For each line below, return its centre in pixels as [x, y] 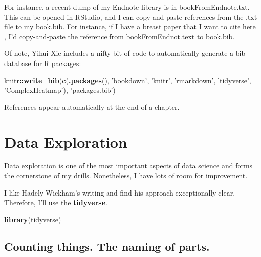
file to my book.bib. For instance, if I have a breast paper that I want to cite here [130, 26]
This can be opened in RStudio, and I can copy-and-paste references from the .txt [131, 16]
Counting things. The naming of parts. [107, 246]
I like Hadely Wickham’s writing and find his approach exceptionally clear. [120, 192]
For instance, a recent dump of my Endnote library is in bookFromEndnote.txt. [127, 7]
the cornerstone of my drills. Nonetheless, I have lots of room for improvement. [126, 176]
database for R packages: [43, 63]
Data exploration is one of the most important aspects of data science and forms [128, 166]
